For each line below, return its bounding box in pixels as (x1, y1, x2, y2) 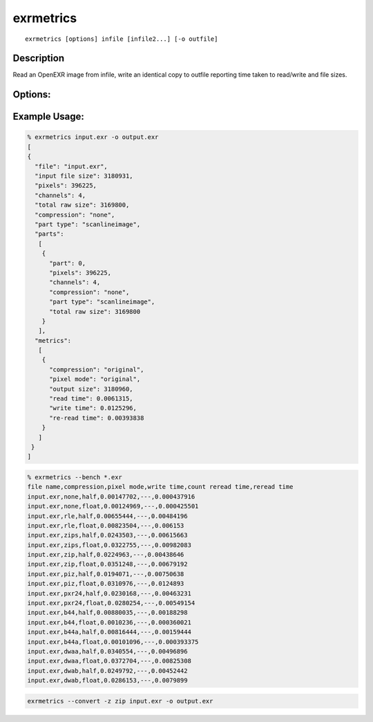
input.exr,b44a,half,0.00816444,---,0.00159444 (27, 628, 191, 636)
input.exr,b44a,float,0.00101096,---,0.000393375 (27, 638, 199, 646)
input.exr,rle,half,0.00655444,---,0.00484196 (27, 512, 188, 520)
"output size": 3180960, (49, 385, 134, 393)
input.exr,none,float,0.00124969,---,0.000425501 (27, 502, 199, 510)
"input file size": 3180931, (35, 172, 134, 180)
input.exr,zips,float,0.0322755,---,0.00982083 (27, 541, 191, 549)
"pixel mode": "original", (49, 376, 141, 383)
